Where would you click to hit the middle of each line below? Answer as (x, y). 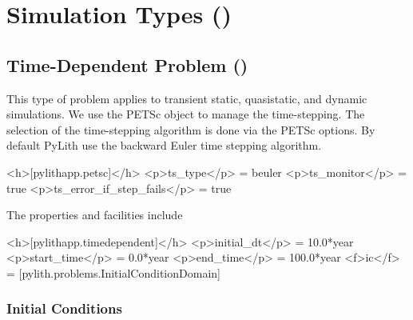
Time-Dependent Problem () (127, 64)
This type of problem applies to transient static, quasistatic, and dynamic (187, 98)
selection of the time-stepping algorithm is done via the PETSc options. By (191, 129)
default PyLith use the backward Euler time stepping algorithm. (164, 145)
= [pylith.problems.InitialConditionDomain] (113, 272)
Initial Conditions (64, 308)
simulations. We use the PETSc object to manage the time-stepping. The (186, 114)
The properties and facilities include (95, 215)
